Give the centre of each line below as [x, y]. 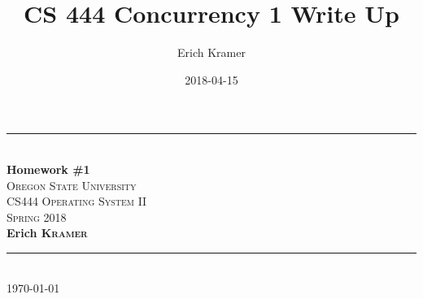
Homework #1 [48, 169]
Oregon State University [72, 185]
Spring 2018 [37, 217]
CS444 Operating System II [77, 201]
